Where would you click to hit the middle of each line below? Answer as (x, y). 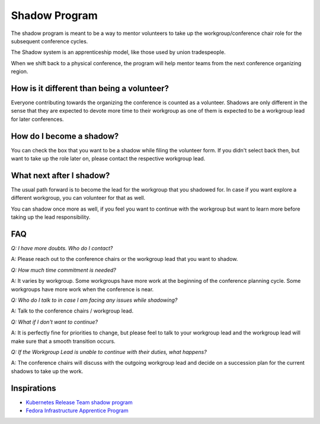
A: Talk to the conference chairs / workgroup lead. (72, 311)
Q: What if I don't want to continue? (54, 322)
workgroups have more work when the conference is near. (82, 289)
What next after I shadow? (60, 175)
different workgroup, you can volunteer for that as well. (78, 198)
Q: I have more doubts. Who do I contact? (62, 248)
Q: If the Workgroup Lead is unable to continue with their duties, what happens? (109, 352)
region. (20, 72)
